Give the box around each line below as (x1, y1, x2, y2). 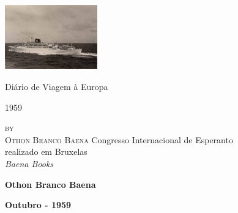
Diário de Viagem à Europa (5, 80, 108, 92)
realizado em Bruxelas (5, 145, 87, 158)
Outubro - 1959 (5, 198, 72, 211)
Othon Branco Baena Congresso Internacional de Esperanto (5, 133, 233, 146)
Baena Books (5, 157, 54, 170)
